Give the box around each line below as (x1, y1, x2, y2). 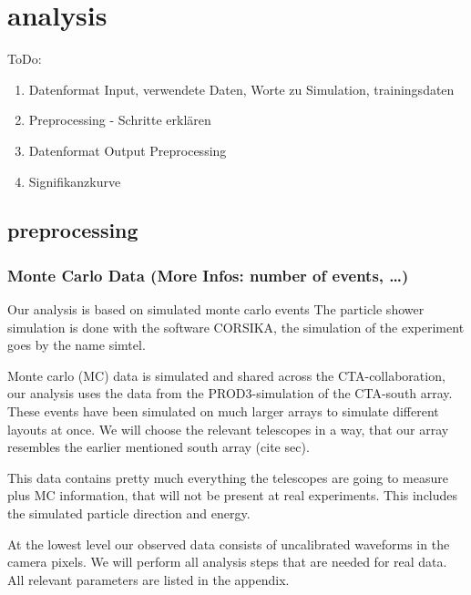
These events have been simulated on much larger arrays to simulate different (7, 402, 439, 421)
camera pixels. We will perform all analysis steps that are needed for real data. (7, 552, 447, 571)
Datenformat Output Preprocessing (28, 140, 227, 159)
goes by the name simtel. (7, 335, 146, 354)
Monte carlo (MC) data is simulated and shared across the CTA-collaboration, (7, 365, 445, 385)
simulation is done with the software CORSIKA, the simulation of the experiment (7, 317, 465, 336)
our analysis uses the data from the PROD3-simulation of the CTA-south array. (7, 384, 453, 403)
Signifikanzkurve (28, 171, 121, 190)
